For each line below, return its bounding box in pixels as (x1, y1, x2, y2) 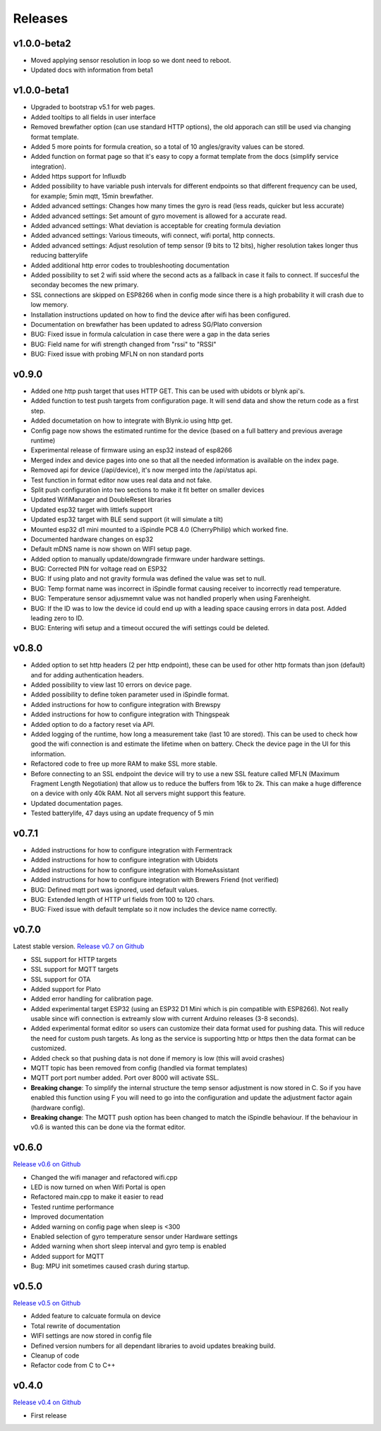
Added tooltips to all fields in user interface (30, 113, 156, 121)
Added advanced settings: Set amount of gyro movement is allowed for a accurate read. (30, 212, 287, 220)
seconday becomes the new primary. (30, 281, 139, 289)
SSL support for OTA (30, 974, 91, 984)
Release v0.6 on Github (13, 1160, 81, 1169)
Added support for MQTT (30, 1252, 105, 1260)
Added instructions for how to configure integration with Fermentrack (30, 846, 233, 855)
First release (30, 1411, 67, 1420)
